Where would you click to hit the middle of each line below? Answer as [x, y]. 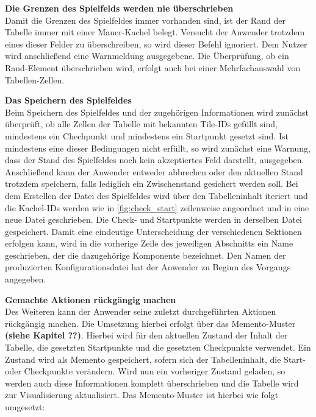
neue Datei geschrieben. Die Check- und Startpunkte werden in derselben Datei [154, 219]
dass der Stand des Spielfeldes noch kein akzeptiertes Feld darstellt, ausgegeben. [155, 160]
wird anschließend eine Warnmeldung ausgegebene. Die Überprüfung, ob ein [147, 56]
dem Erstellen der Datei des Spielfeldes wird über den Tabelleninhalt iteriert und [156, 195]
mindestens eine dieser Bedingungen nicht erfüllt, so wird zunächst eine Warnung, [158, 148]
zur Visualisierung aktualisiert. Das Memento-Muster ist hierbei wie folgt [142, 395]
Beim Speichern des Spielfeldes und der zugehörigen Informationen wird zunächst [157, 112]
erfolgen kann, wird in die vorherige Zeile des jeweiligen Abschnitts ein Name [149, 243]
